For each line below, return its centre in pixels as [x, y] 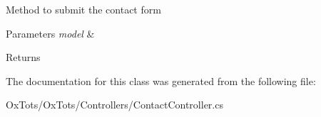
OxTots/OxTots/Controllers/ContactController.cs [114, 105]
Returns [23, 57]
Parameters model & [50, 33]
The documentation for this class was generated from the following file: [161, 80]
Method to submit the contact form [83, 9]
